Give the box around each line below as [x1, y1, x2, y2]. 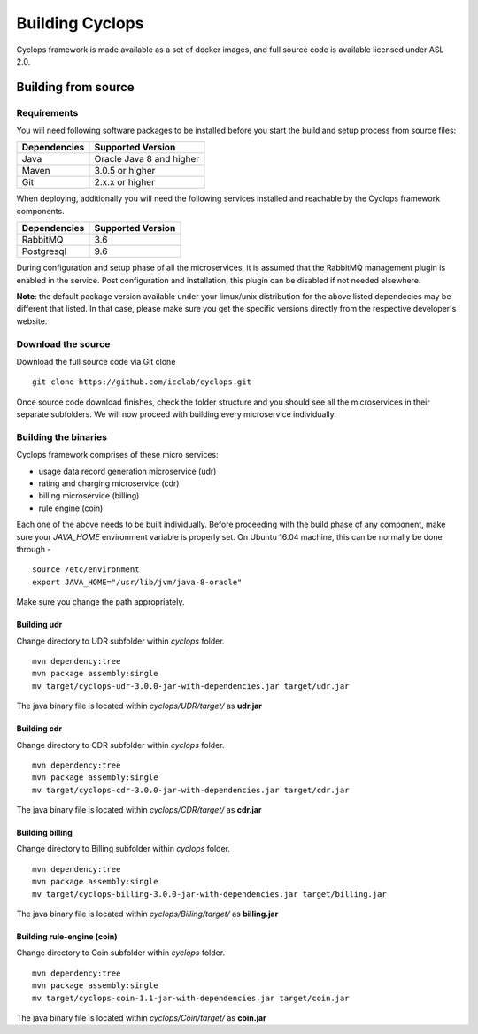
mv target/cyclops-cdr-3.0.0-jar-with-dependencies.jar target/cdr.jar [32, 784, 350, 795]
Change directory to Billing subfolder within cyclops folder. [16, 844, 230, 854]
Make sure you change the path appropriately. [16, 597, 185, 607]
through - [16, 544, 51, 555]
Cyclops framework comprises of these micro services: [16, 450, 219, 460]
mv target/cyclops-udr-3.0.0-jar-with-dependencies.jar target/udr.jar [32, 681, 350, 691]
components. [16, 205, 66, 216]
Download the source [16, 337, 111, 350]
